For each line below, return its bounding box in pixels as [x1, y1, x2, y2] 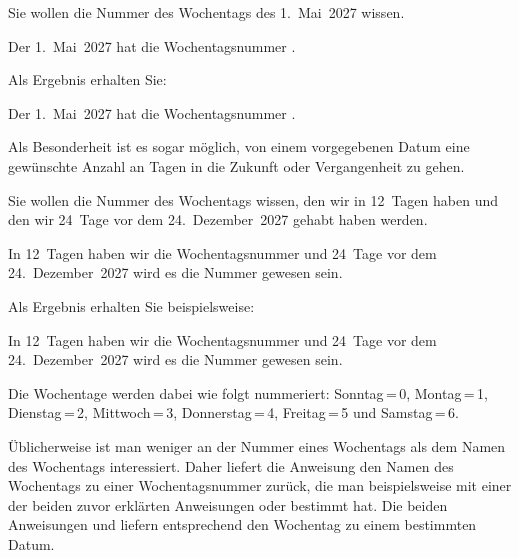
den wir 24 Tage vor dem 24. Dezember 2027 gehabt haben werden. [8, 209, 428, 230]
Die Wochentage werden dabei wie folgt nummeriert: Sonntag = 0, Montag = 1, [8, 382, 488, 403]
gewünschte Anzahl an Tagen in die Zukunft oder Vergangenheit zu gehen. [8, 155, 465, 176]
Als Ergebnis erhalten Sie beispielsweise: [8, 295, 255, 316]
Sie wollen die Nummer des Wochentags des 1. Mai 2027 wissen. [8, 2, 405, 22]
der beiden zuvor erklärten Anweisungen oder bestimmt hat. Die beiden [8, 494, 448, 515]
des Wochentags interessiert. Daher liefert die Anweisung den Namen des [8, 455, 454, 476]
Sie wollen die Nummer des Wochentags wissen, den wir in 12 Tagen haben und [8, 189, 498, 210]
